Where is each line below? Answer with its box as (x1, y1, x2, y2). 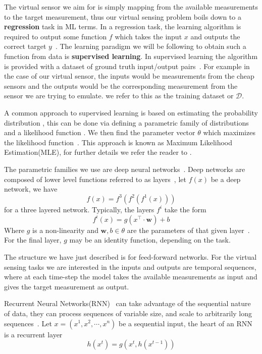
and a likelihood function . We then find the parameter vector (4, 127, 195, 138)
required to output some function (4, 31, 107, 41)
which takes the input (115, 31, 182, 41)
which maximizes (203, 127, 255, 138)
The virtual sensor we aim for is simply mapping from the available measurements (4, 2, 258, 12)
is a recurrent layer (4, 329, 63, 339)
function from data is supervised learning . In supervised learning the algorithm (4, 50, 258, 61)
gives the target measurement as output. (4, 281, 129, 291)
